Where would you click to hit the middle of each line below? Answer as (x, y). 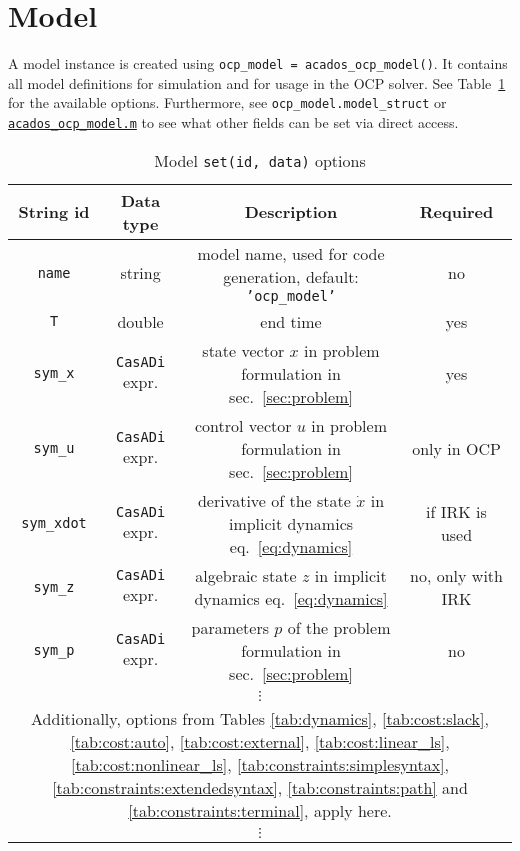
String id (54, 212)
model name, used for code (291, 253)
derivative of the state (274, 500)
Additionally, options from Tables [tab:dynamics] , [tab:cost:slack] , (260, 718)
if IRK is (456, 512)
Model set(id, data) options (260, 160)
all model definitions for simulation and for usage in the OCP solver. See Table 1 (257, 82)
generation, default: (291, 276)
